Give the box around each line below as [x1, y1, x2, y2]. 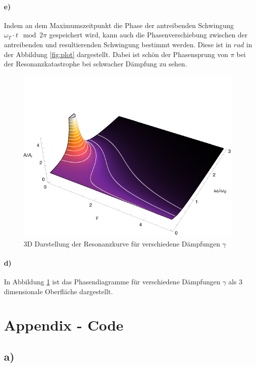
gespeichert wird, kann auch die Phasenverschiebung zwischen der [49, 30, 248, 40]
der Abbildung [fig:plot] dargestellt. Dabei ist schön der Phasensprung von [4, 49, 228, 59]
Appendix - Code [4, 315, 124, 335]
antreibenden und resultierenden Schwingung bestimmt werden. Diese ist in [4, 39, 231, 49]
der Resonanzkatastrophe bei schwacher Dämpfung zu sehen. [4, 59, 187, 69]
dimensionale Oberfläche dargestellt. [4, 286, 113, 296]
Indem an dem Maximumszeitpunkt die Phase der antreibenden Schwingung [4, 20, 234, 30]
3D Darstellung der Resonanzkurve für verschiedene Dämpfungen [24, 238, 221, 248]
